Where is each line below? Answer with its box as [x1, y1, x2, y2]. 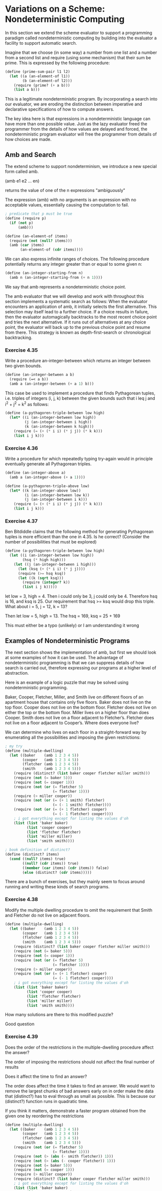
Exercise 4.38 [5, 896, 38, 903]
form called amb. [5, 169, 39, 174]
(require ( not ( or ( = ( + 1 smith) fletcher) [14, 798, 105, 803]
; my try [5, 744, 23, 749]
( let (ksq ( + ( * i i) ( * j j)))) [17, 566, 86, 571]
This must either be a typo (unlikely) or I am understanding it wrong [5, 623, 139, 629]
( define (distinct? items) [5, 852, 59, 857]
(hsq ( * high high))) [22, 558, 66, 562]
